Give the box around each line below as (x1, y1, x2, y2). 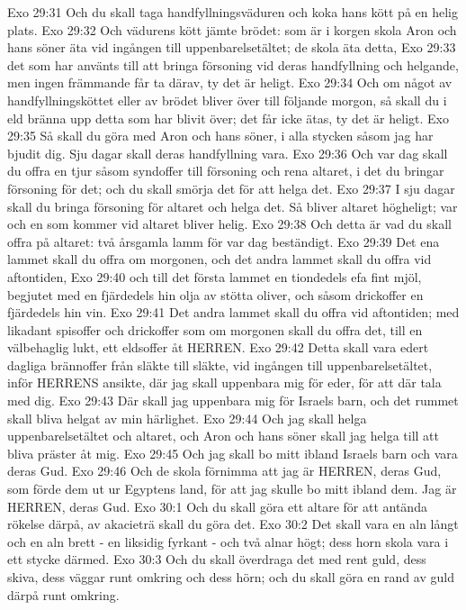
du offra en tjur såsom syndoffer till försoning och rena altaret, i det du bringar (7, 161, 444, 180)
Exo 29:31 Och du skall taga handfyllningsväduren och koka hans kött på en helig (7, 3, 459, 21)
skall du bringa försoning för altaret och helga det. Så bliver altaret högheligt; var (7, 196, 458, 215)
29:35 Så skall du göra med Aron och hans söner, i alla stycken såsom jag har (7, 126, 434, 145)
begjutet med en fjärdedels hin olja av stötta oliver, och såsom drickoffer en (7, 285, 424, 304)
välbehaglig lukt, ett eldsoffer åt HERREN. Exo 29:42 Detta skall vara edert (7, 338, 429, 357)
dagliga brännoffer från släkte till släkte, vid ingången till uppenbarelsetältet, (7, 355, 433, 374)
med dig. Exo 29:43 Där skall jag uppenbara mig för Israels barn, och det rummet (7, 391, 459, 410)
